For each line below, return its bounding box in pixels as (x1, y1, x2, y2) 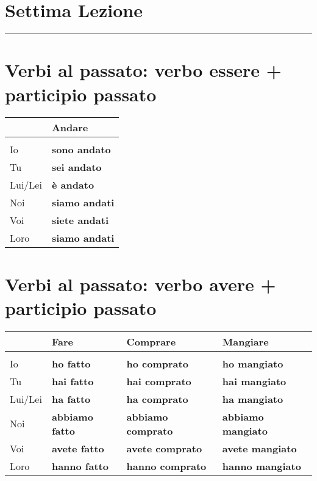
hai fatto (51, 374, 94, 388)
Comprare (126, 334, 176, 349)
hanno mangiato (222, 458, 301, 473)
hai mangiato (222, 374, 287, 388)
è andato (51, 178, 94, 192)
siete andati (51, 213, 109, 228)
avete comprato (126, 441, 202, 455)
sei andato (51, 160, 102, 175)
